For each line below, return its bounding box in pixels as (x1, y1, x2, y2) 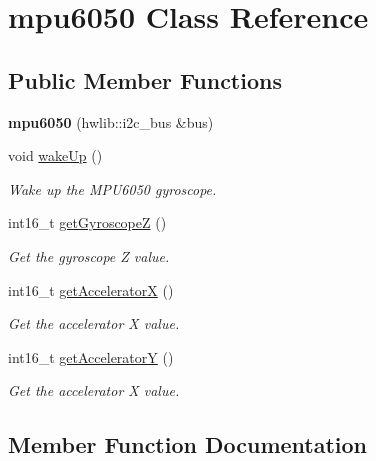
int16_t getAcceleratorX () (8, 279, 174, 300)
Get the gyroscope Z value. (8, 245, 170, 266)
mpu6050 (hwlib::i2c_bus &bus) (8, 111, 214, 132)
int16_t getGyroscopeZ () (8, 212, 167, 233)
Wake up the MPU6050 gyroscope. (8, 178, 217, 199)
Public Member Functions (8, 64, 282, 95)
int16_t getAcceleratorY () (8, 346, 174, 367)
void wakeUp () (8, 145, 103, 166)
